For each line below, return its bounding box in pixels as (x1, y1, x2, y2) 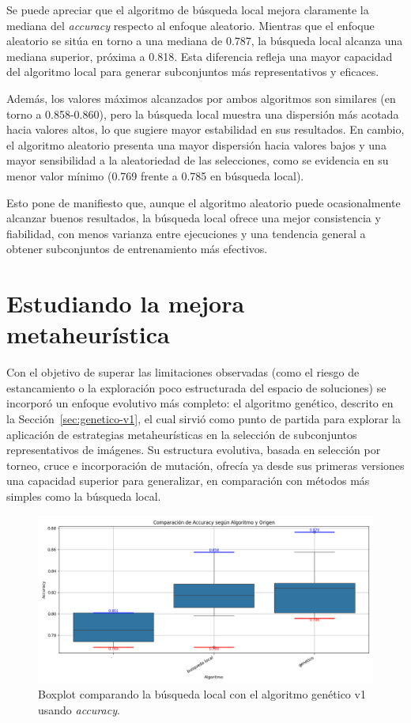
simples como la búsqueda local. (6, 487, 161, 504)
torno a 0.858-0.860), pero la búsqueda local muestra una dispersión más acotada (6, 105, 399, 122)
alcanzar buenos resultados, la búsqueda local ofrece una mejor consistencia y (6, 210, 381, 226)
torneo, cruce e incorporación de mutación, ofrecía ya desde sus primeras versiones (6, 456, 405, 473)
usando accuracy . (38, 701, 120, 717)
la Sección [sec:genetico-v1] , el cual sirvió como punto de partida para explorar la (6, 411, 401, 426)
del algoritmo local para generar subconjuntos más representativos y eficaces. (6, 63, 379, 80)
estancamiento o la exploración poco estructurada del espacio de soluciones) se (6, 379, 386, 396)
